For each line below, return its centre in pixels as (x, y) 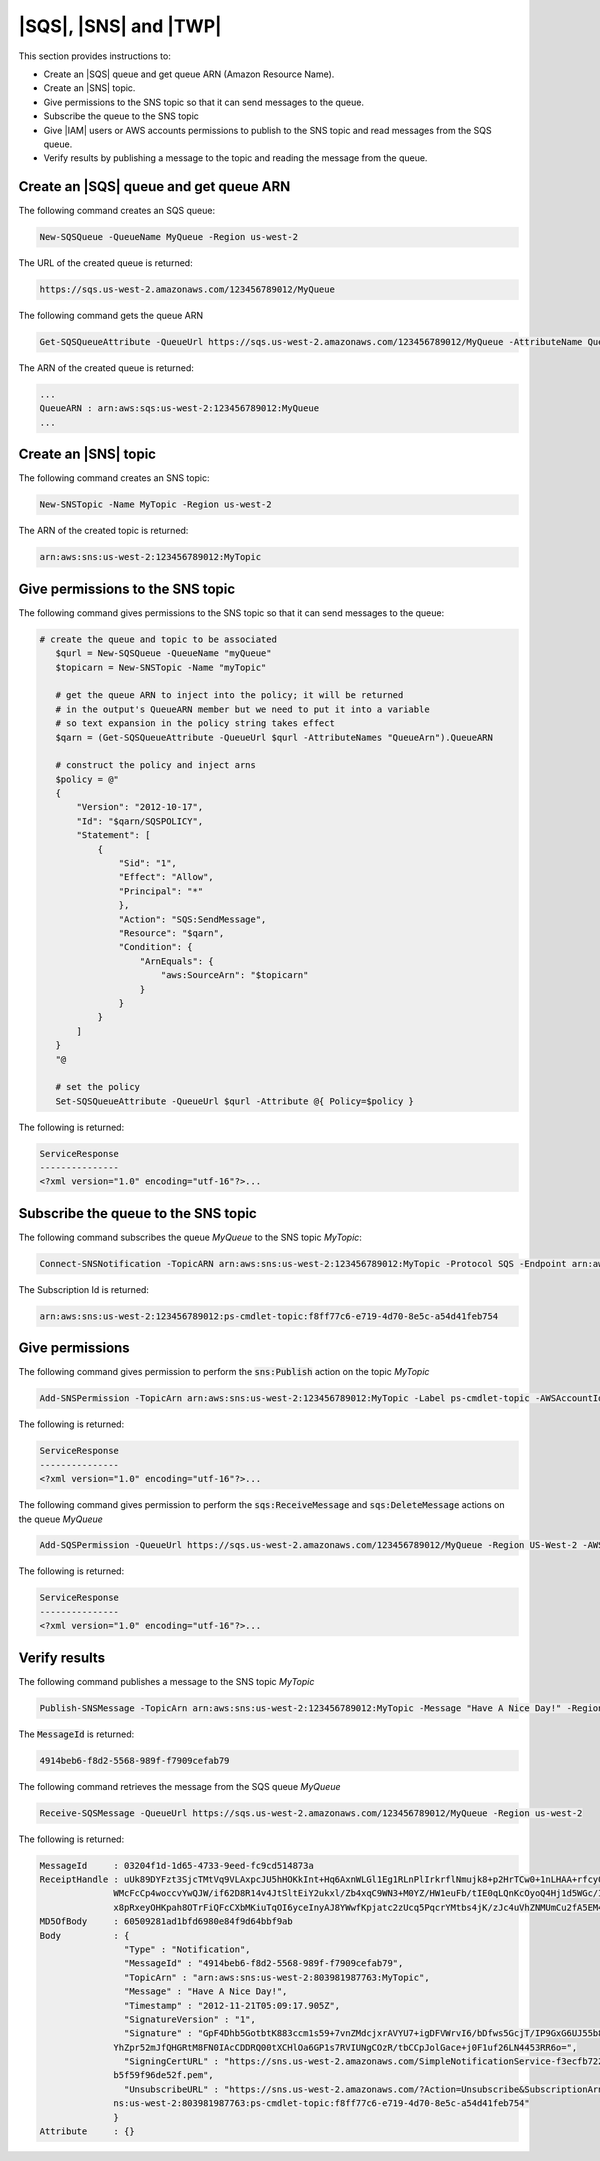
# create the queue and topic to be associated (158, 639)
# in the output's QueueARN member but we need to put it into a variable (242, 709)
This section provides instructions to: (95, 56)
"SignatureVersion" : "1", (190, 2019)
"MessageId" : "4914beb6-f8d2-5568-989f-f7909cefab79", (263, 1963)
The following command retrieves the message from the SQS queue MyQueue (179, 1786)
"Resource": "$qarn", (171, 933)
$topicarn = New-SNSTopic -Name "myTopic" (161, 667)
